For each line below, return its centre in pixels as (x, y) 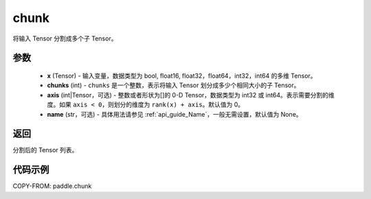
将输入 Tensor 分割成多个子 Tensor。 (65, 38)
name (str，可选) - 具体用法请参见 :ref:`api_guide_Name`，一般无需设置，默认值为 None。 (175, 114)
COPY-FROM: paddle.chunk (52, 186)
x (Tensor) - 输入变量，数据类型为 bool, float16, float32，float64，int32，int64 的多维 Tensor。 (182, 75)
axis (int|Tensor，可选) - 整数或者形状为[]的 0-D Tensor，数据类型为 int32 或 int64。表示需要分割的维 (191, 95)
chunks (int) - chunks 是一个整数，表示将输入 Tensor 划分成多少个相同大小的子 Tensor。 (173, 85)
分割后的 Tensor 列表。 (45, 150)
